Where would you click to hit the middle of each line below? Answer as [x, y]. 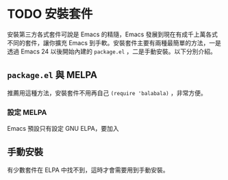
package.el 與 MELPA [52, 75]
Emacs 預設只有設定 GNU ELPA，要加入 [63, 129]
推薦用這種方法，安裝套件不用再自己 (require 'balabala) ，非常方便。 [107, 92]
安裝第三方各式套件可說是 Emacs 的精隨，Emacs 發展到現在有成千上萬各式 [112, 34]
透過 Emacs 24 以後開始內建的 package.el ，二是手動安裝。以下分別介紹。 [112, 51]
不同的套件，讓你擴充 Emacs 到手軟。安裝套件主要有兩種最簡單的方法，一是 [114, 42]
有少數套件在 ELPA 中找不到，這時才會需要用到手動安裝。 [88, 170]
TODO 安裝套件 [50, 14]
